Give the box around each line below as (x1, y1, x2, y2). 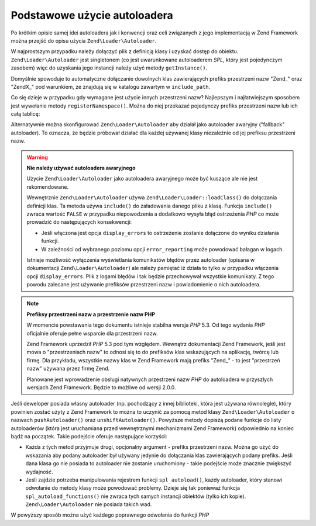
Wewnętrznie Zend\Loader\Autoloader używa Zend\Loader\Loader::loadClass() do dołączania (26, 194, 277, 201)
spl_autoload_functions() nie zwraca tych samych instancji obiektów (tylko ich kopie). (25, 493, 246, 500)
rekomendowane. (26, 183, 69, 190)
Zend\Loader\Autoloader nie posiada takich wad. (25, 501, 152, 508)
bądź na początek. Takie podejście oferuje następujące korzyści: (11, 432, 167, 440)
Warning (26, 154, 48, 161)
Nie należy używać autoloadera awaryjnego (26, 164, 136, 172)
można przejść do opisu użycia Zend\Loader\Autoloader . (11, 37, 157, 44)
